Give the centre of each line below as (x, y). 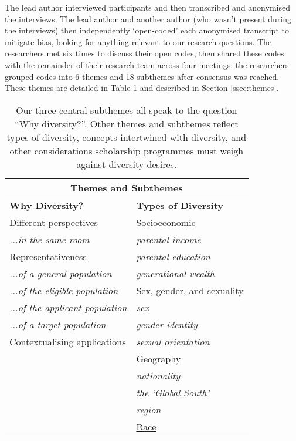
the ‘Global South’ (173, 392)
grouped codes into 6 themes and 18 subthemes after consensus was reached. (142, 76)
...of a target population (58, 324)
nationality (158, 375)
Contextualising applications (68, 341)
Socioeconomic (166, 222)
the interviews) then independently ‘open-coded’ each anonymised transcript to (147, 30)
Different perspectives (54, 222)
